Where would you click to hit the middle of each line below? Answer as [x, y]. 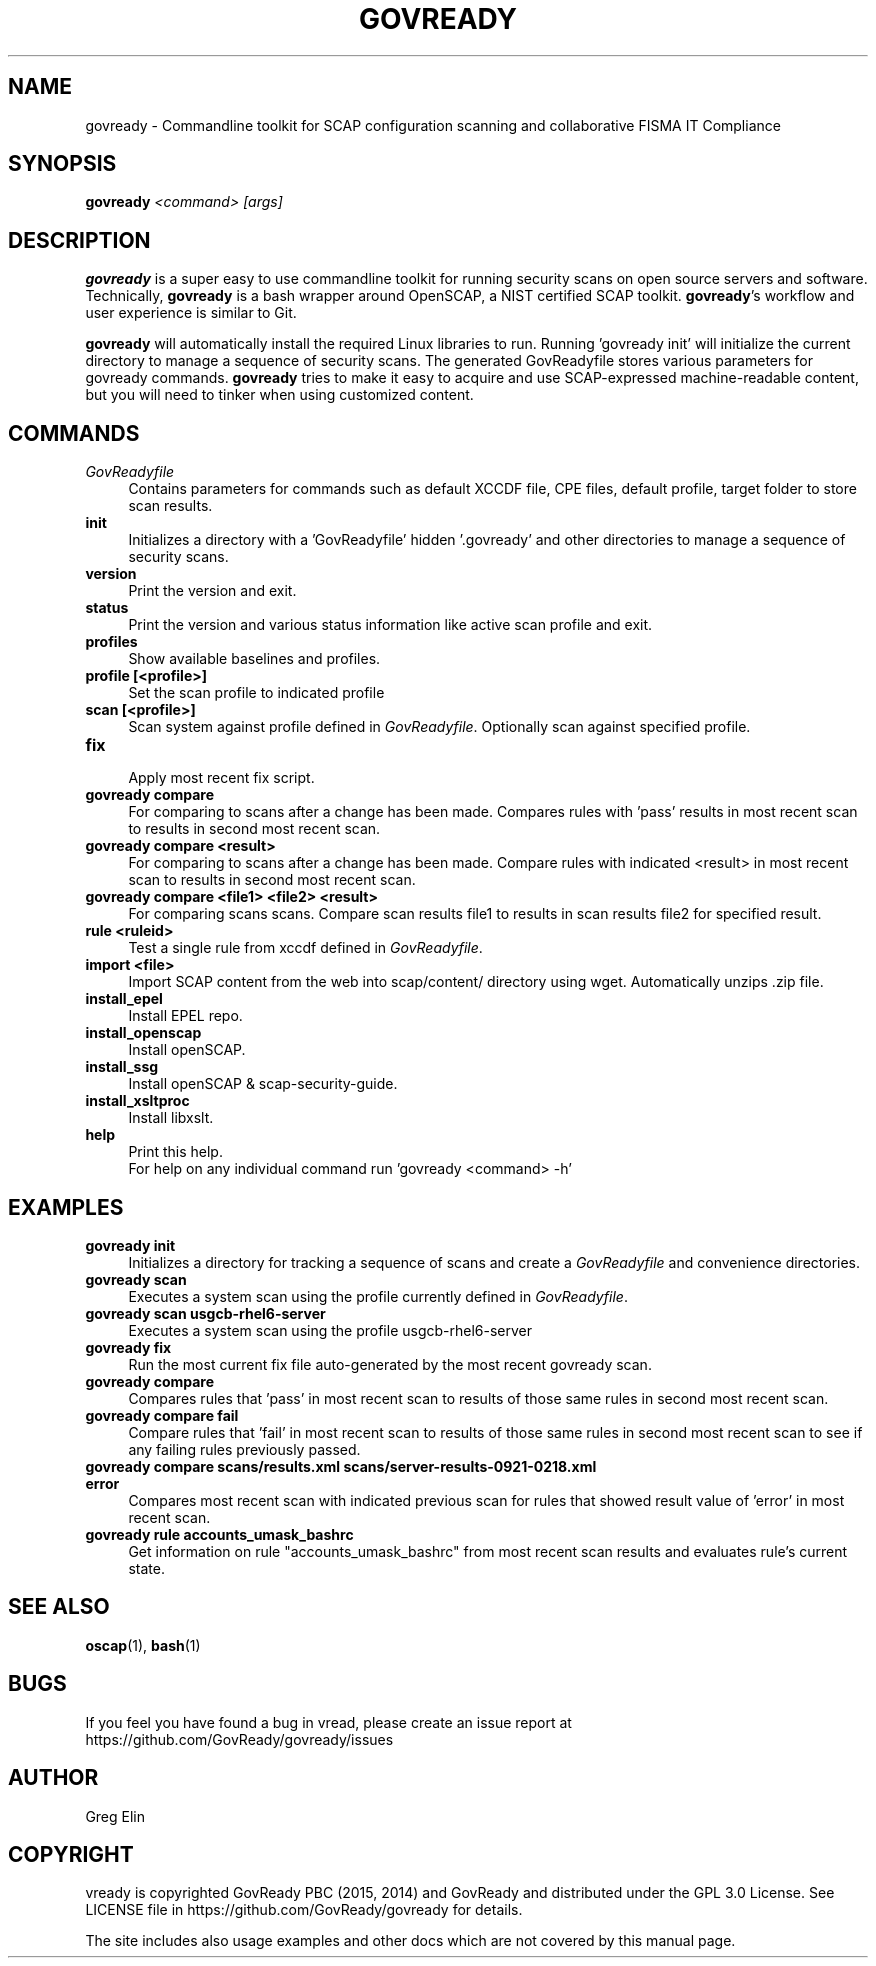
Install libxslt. [171, 1118]
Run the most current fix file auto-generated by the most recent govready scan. [390, 1364]
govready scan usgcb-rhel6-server [205, 1313]
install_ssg [122, 1067]
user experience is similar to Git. [191, 313]
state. [146, 1568]
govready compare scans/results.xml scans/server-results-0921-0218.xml [341, 1466]
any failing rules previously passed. [244, 1449]
